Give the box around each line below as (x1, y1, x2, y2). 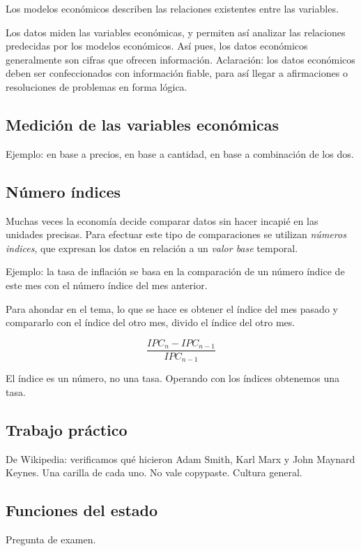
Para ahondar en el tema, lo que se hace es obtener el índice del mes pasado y (6, 301, 338, 316)
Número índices (6, 180, 121, 202)
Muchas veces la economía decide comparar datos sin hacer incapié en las (6, 213, 318, 228)
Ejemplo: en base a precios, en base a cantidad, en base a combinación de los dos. (6, 146, 354, 161)
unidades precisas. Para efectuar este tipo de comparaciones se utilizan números (6, 227, 346, 242)
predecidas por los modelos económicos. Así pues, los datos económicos (6, 38, 308, 53)
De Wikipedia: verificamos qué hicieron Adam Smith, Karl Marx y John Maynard (6, 451, 355, 466)
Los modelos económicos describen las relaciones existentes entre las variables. (6, 1, 339, 15)
